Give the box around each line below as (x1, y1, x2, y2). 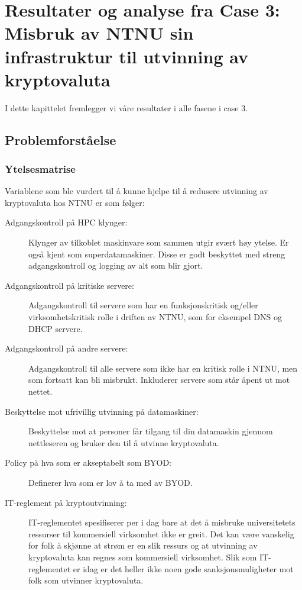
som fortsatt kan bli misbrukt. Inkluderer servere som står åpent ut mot (28, 373, 290, 386)
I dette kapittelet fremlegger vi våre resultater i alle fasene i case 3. (5, 101, 248, 114)
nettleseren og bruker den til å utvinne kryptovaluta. (28, 436, 219, 449)
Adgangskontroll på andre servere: (5, 342, 128, 354)
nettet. (28, 385, 53, 397)
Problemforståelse (5, 130, 116, 149)
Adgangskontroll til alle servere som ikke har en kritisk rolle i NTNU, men (28, 362, 298, 374)
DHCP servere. (28, 322, 83, 334)
